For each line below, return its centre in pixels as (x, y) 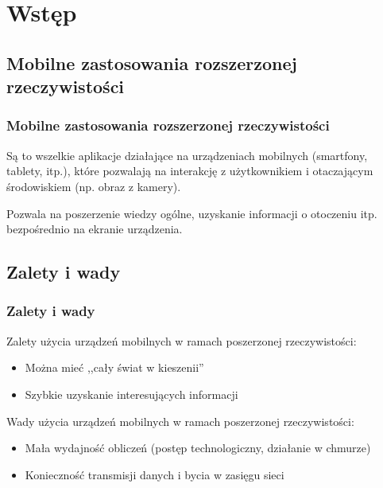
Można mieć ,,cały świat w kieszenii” (114, 367)
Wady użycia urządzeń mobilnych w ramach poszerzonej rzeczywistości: (180, 421)
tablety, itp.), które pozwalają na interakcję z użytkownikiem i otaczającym (190, 171)
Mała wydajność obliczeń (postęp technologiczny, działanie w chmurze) (198, 448)
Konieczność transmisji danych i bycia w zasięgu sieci (155, 474)
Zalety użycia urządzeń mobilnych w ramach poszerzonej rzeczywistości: (182, 340)
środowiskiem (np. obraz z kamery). (94, 186)
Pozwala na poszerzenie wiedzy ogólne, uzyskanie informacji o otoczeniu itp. (192, 213)
